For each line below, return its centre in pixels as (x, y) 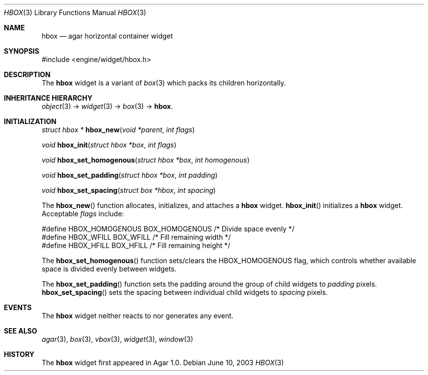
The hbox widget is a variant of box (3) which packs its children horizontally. (164, 83)
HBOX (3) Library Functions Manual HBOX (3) (75, 12)
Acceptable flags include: (83, 214)
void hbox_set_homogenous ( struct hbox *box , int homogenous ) (146, 160)
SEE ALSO (21, 331)
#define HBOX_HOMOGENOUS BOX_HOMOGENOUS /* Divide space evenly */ (168, 229)
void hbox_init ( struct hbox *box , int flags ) (109, 145)
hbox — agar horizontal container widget (107, 36)
